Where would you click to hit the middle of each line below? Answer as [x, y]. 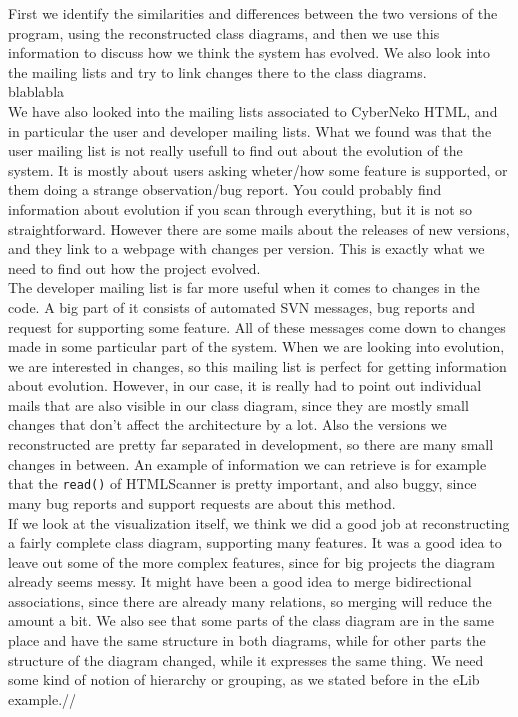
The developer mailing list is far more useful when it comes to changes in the [244, 287]
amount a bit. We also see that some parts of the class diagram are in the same [251, 620]
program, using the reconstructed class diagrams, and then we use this [224, 32]
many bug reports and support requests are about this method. [202, 502]
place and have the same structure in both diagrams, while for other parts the [247, 640]
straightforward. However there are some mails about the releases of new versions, [259, 228]
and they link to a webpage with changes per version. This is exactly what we [246, 248]
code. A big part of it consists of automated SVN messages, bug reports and [241, 306]
